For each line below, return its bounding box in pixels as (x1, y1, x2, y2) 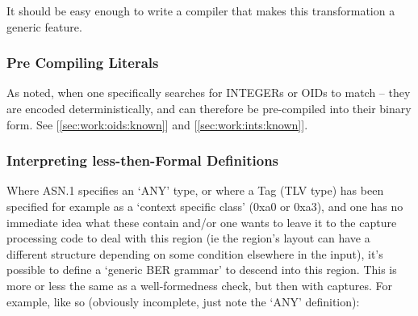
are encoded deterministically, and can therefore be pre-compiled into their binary (6, 100, 412, 116)
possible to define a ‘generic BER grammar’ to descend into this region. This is (6, 261, 397, 278)
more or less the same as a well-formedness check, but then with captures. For (6, 276, 393, 293)
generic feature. (6, 18, 82, 35)
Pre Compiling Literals (6, 53, 159, 73)
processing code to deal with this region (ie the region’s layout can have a (6, 230, 370, 246)
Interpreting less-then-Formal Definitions (6, 150, 279, 171)
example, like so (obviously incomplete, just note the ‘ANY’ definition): (6, 293, 360, 310)
